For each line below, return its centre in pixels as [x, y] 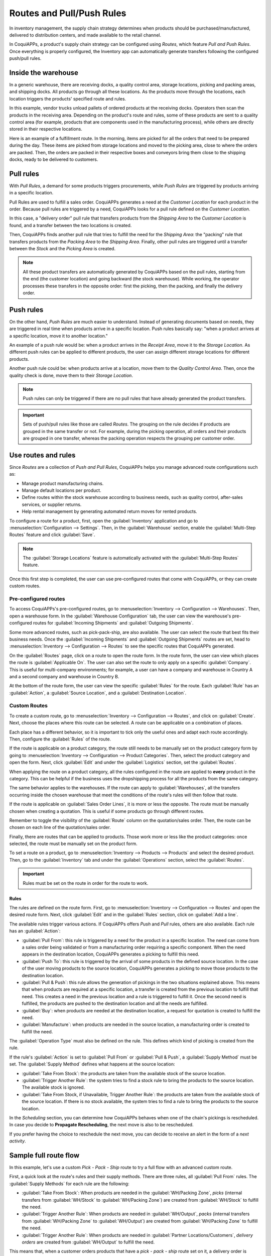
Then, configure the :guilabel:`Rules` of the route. [60, 739]
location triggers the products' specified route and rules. [68, 98]
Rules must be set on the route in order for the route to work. [86, 883]
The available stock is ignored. [53, 1087]
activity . [18, 1141]
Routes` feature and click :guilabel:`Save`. [52, 535]
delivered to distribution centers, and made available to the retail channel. [85, 35]
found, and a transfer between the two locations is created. [71, 225]
